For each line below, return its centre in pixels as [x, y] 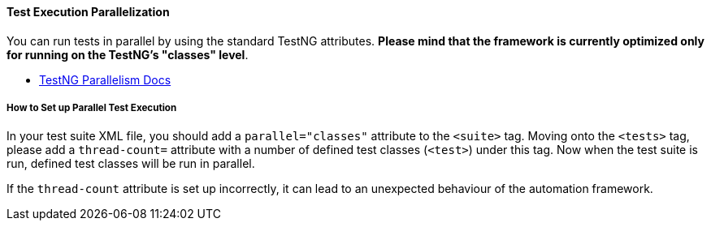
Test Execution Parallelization [88, 12]
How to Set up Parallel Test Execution [92, 108]
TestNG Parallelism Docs [105, 79]
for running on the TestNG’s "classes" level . [128, 54]
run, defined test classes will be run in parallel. [131, 164]
